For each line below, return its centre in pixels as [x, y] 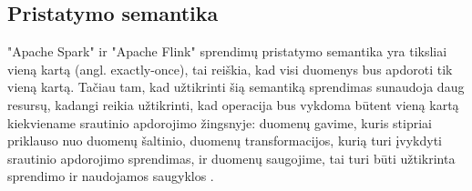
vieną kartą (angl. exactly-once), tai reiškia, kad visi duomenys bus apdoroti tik [230, 69]
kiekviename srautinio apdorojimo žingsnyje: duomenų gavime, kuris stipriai [220, 122]
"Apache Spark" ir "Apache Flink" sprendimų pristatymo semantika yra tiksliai [227, 51]
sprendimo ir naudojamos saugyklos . [111, 176]
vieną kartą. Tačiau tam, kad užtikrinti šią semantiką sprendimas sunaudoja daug [236, 87]
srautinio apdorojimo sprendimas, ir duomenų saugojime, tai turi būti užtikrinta [231, 158]
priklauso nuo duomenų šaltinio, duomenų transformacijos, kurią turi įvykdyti [225, 141]
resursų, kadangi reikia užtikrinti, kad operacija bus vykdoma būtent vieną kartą [233, 104]
